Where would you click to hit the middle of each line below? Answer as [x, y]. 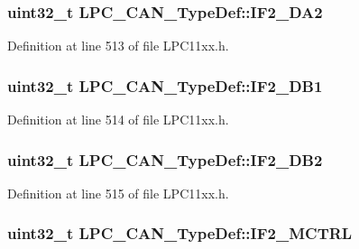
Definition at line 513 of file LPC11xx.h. [118, 46]
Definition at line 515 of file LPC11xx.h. [118, 193]
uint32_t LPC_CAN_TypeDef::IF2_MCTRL [180, 233]
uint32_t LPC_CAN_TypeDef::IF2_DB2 [165, 159]
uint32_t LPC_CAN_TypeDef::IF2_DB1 [165, 85]
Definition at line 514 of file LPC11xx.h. [118, 120]
